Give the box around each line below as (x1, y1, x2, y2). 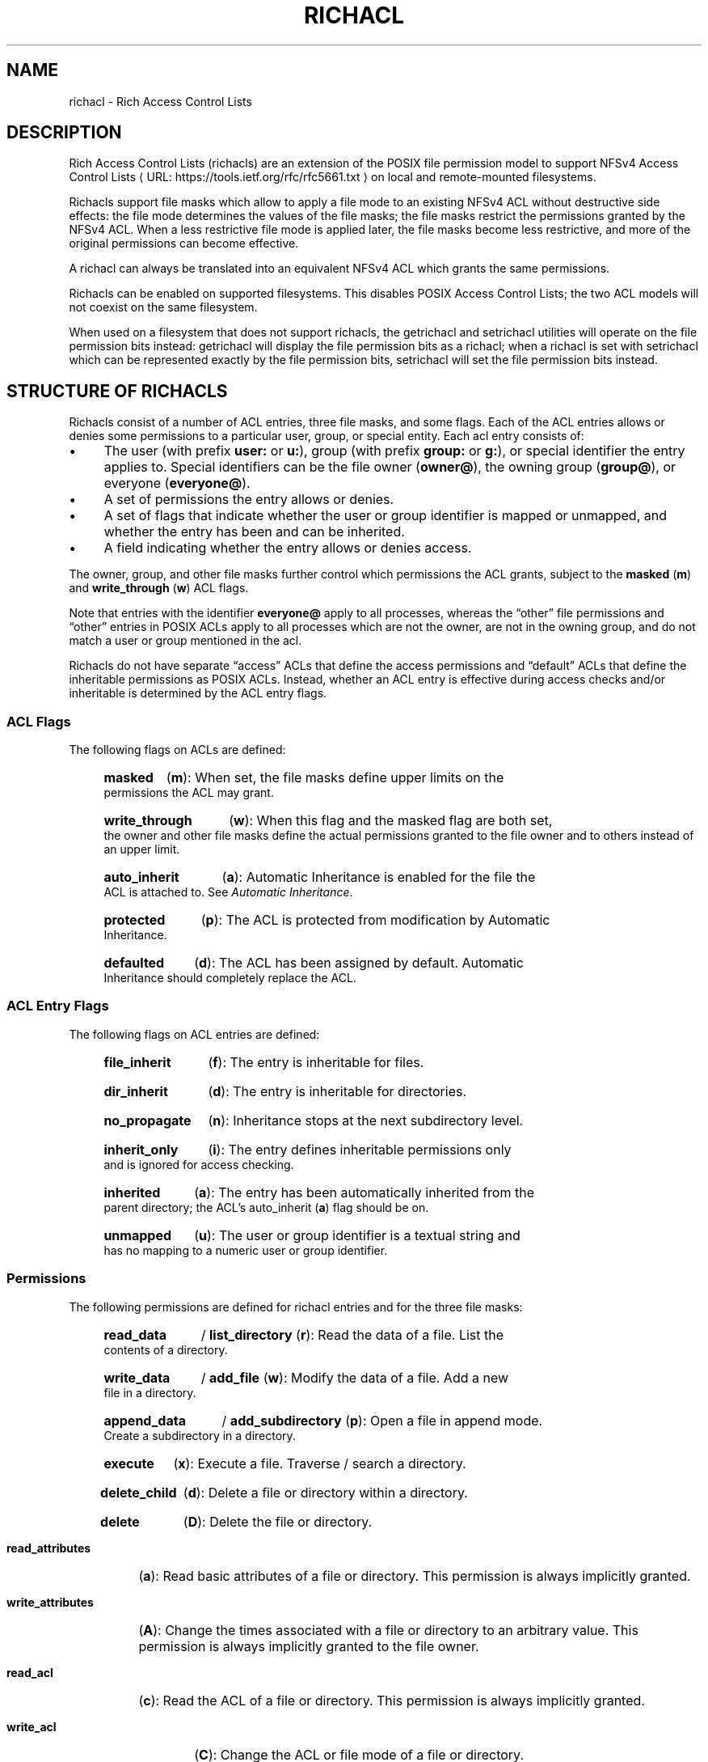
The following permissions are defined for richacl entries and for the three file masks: (69, 1299, 523, 1314)
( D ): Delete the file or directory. (183, 1513, 373, 1530)
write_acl (6, 1719, 57, 1734)
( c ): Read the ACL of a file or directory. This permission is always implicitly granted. (138, 1692, 645, 1709)
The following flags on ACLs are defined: (69, 743, 286, 757)
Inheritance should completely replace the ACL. (103, 971, 356, 985)
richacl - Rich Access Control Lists (69, 94, 252, 108)
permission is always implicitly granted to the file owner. (138, 1637, 479, 1654)
